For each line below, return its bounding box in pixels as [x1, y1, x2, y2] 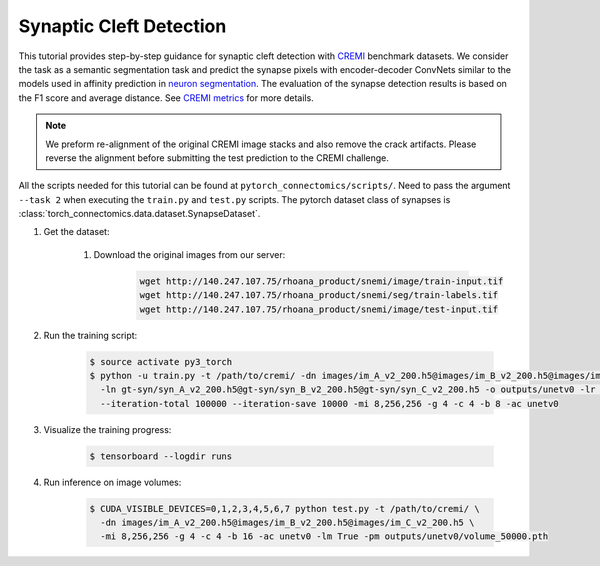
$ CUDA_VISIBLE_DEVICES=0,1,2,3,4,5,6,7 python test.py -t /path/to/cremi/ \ [89, 503, 480, 514]
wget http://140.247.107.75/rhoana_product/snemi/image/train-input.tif [139, 275, 504, 287]
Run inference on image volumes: [43, 476, 182, 488]
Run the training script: [43, 329, 138, 341]
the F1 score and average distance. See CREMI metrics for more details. [18, 91, 314, 104]
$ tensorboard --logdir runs [89, 450, 233, 462]
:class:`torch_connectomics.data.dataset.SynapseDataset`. [18, 208, 261, 220]
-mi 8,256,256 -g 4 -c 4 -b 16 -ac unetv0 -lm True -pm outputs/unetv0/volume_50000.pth [100, 531, 549, 542]
